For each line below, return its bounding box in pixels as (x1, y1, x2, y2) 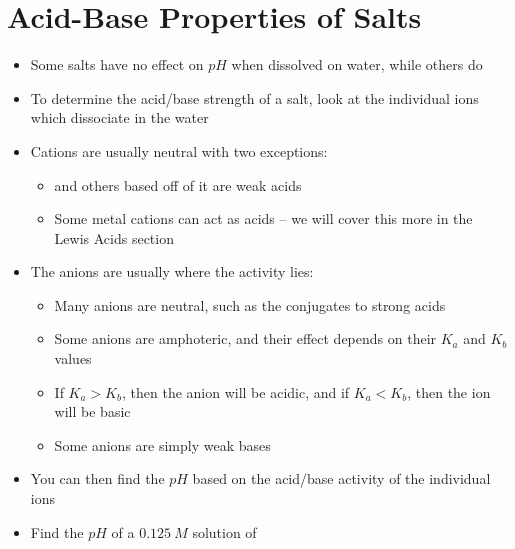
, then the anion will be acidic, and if (121, 381, 350, 402)
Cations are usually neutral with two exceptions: (30, 140, 328, 161)
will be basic (54, 401, 131, 422)
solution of (192, 521, 257, 542)
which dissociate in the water (30, 107, 209, 128)
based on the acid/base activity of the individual (192, 468, 491, 489)
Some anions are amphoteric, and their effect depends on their (54, 328, 437, 349)
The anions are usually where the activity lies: (30, 261, 314, 282)
